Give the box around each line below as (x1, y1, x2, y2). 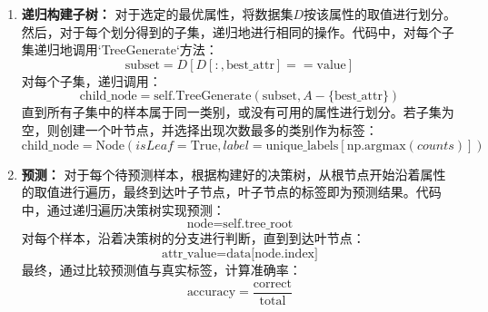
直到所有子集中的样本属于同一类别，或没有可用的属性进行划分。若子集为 (21, 102, 454, 122)
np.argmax (346, 139, 406, 152)
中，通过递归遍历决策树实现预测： (21, 200, 225, 219)
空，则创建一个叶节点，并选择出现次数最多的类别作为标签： (21, 120, 378, 139)
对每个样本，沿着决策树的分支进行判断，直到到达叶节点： (21, 229, 365, 248)
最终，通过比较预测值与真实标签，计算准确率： (21, 259, 302, 278)
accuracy (186, 286, 236, 298)
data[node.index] (226, 247, 318, 260)
